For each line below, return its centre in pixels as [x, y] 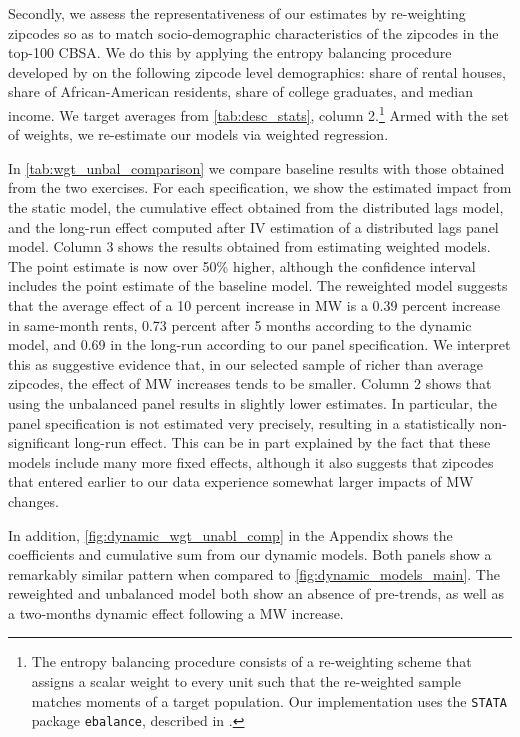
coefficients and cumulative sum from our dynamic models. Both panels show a [250, 554]
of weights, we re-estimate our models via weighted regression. [198, 134]
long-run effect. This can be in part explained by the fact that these [282, 442]
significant [39, 442]
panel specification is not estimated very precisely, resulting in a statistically [241, 422]
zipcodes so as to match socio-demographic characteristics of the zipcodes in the [253, 32]
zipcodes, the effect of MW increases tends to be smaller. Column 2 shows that [250, 383]
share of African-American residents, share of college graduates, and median [240, 91]
